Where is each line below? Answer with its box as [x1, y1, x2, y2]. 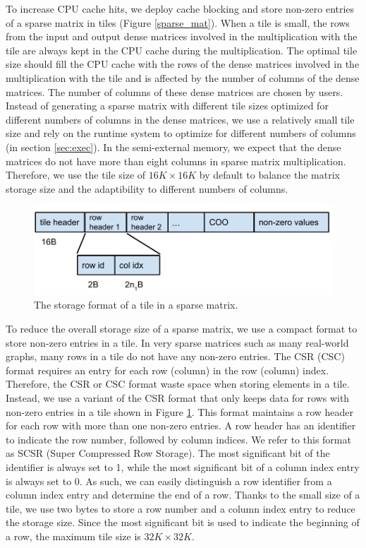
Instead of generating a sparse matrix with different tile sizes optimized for [6, 98, 329, 113]
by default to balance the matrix [199, 167, 340, 182]
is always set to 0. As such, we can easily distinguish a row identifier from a [6, 473, 332, 488]
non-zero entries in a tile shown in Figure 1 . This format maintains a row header [6, 404, 354, 419]
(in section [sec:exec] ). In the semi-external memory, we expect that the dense [6, 139, 341, 154]
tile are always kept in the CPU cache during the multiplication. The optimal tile [6, 42, 358, 57]
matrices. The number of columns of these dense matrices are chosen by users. [6, 84, 343, 99]
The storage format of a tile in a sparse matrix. [34, 297, 238, 312]
